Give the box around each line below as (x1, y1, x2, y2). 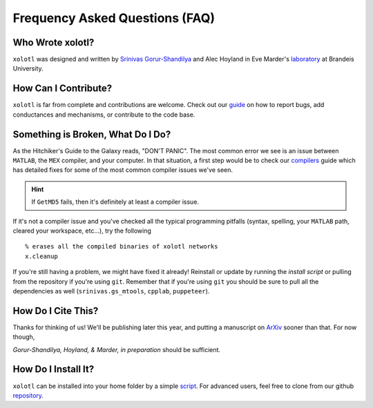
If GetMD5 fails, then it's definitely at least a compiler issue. (31, 197, 200, 206)
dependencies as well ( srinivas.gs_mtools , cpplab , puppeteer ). (12, 286, 210, 295)
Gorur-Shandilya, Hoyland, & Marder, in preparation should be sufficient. (12, 345, 221, 353)
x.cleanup (25, 252, 58, 260)
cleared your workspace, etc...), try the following (12, 226, 152, 235)
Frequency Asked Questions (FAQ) (12, 10, 216, 26)
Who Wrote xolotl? (12, 37, 95, 48)
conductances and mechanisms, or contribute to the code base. (12, 110, 195, 119)
